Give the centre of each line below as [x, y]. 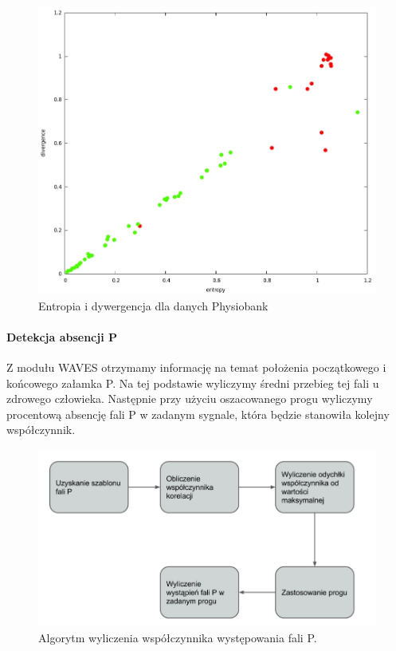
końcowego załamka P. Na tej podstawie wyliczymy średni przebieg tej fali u [193, 383]
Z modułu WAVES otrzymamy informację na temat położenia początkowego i [196, 367]
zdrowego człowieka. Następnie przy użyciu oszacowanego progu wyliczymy [190, 398]
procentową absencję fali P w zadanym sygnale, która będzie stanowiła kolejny [198, 414]
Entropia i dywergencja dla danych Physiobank [153, 305]
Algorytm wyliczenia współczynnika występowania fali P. [178, 638]
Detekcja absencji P [62, 336]
